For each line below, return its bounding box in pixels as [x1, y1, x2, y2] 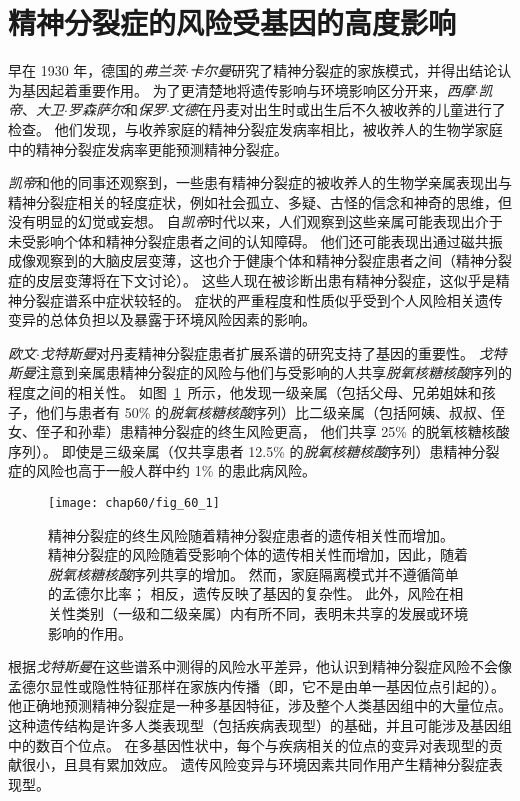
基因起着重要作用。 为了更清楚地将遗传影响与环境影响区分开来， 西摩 [21, 79, 475, 100]
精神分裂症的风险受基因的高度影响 [8, 2, 457, 43]
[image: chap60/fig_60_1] [48, 496, 220, 510]
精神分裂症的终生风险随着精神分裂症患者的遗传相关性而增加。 [48, 524, 454, 545]
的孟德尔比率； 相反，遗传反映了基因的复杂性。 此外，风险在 [48, 583, 450, 604]
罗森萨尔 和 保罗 [67, 99, 166, 120]
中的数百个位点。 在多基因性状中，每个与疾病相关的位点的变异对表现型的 [8, 734, 489, 755]
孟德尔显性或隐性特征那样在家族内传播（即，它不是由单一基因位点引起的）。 [8, 675, 505, 696]
